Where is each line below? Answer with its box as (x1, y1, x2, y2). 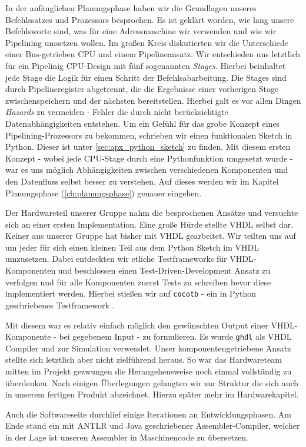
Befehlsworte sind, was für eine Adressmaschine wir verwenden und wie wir (5, 25, 277, 37)
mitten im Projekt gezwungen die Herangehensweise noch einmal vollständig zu (5, 364, 292, 377)
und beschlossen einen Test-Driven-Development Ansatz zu (58, 264, 271, 277)
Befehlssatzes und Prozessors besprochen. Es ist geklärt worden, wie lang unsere (5, 13, 294, 25)
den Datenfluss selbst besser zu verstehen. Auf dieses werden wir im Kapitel (5, 175, 279, 187)
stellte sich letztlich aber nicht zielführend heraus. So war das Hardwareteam (5, 353, 282, 366)
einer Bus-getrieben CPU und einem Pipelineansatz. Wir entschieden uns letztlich (5, 48, 301, 60)
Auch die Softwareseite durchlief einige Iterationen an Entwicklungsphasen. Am (5, 407, 291, 420)
